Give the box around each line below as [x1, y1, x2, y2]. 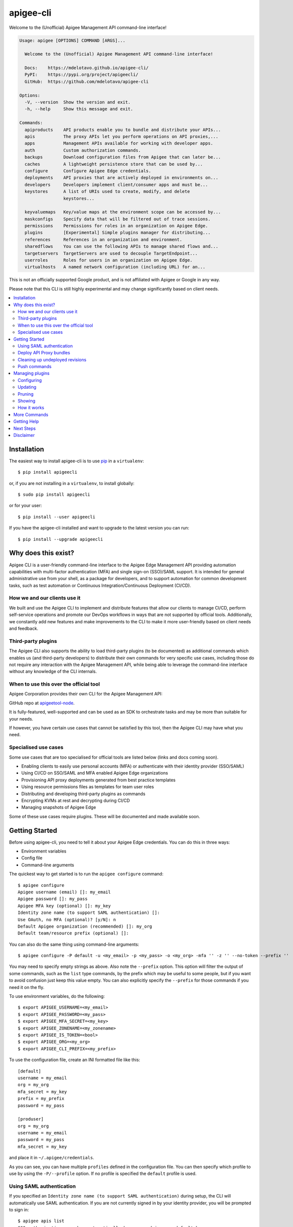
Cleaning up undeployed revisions [18, 356, 87, 363]
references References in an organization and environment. [24, 237, 182, 242]
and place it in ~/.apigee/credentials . [9, 1155, 95, 1161]
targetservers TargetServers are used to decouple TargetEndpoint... [24, 250, 198, 256]
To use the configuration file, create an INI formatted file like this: [9, 1057, 141, 1063]
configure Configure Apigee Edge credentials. [24, 168, 151, 174]
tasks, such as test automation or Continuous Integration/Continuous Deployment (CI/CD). [9, 582, 191, 588]
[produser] [18, 1117, 44, 1122]
